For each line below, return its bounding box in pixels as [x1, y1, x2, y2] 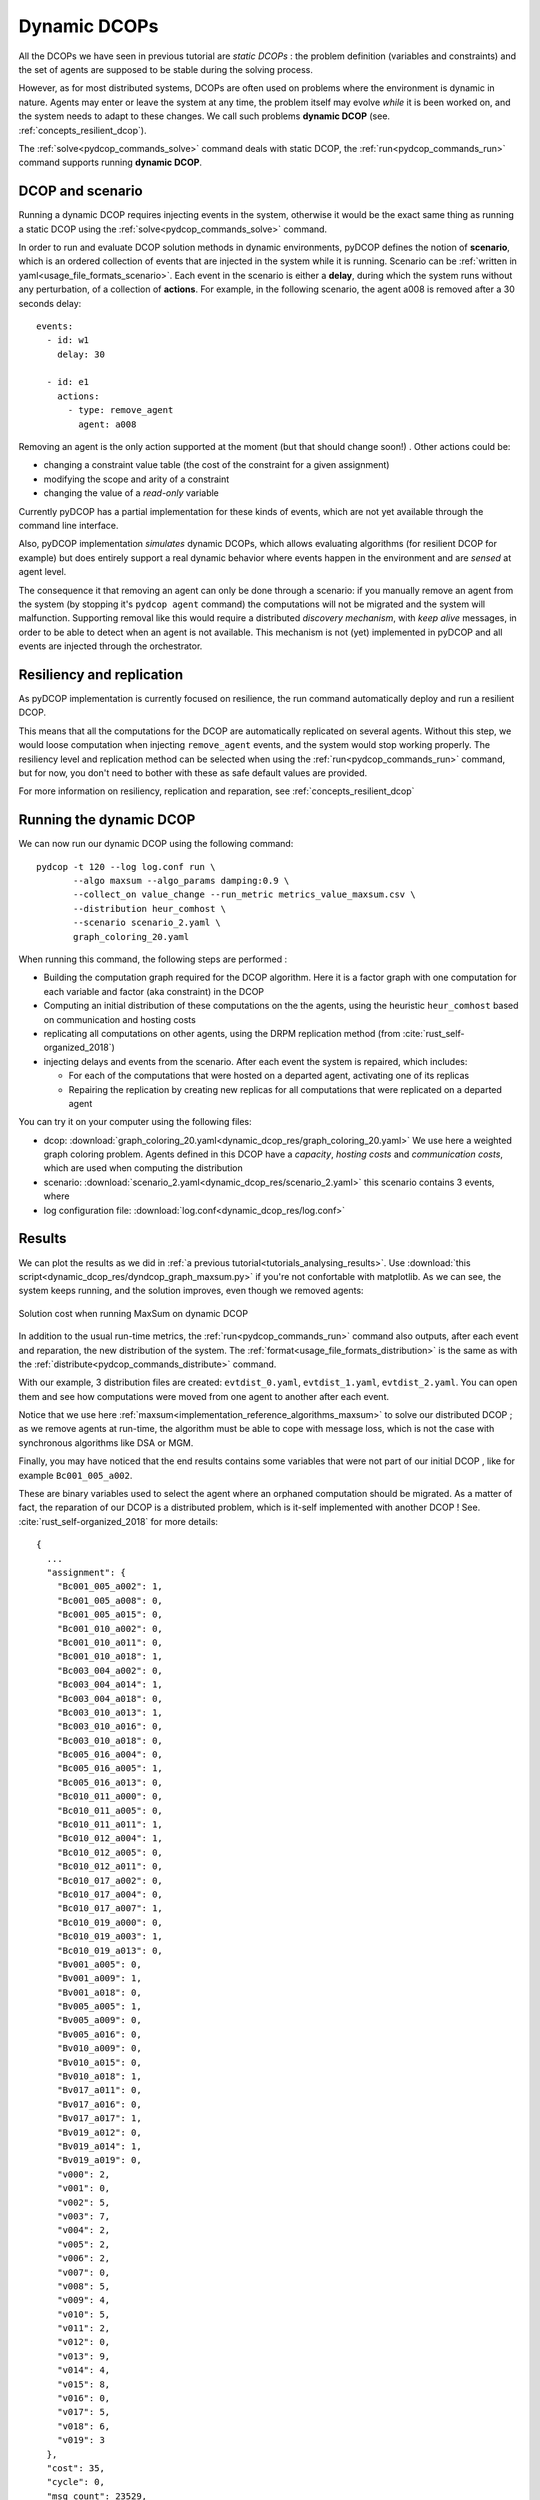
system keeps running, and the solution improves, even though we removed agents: [18, 1285, 364, 1297]
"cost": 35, [46, 2462, 105, 2474]
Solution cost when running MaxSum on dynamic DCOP [18, 1307, 249, 1319]
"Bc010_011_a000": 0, [56, 1791, 164, 1802]
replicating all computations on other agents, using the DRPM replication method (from [43, 1027, 401, 1039]
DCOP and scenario [18, 183, 144, 200]
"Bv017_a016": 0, [56, 2098, 142, 2110]
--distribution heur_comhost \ [73, 903, 227, 914]
